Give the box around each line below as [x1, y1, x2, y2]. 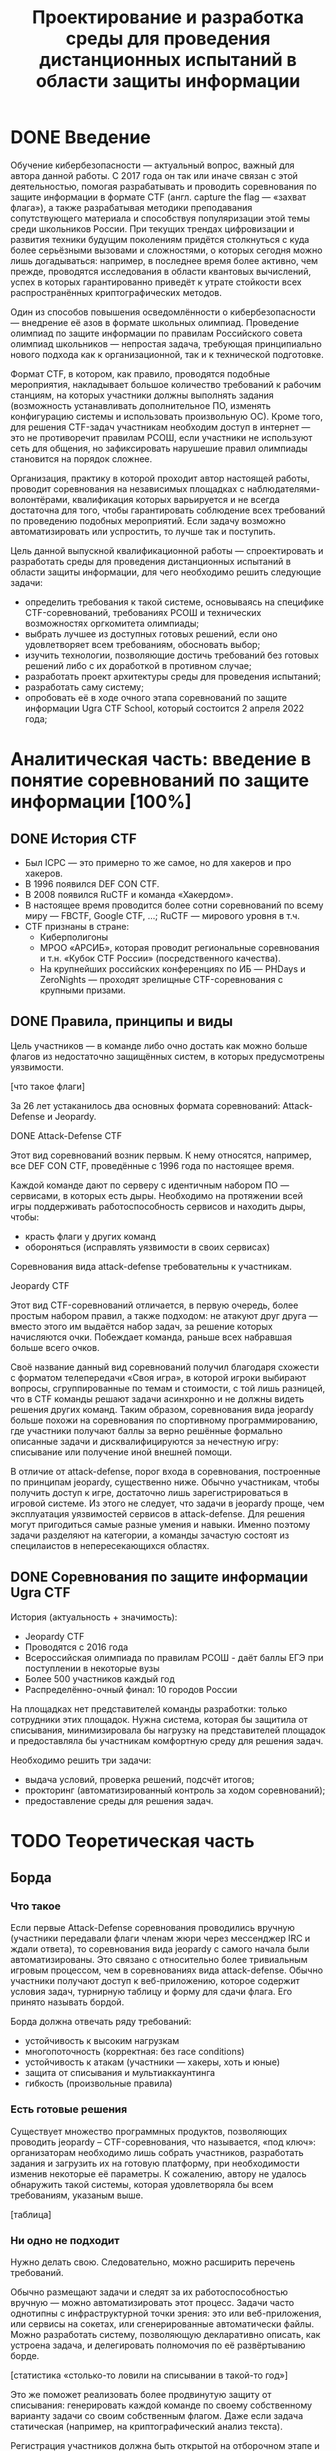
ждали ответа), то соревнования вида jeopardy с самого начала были [10, 1943, 310, 1955]
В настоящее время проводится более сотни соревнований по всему [24, 899, 324, 911]
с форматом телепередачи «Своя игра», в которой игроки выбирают [10, 1371, 307, 1383]
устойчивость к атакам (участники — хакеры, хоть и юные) [24, 2056, 281, 2068]
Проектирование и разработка [31, 6, 305, 29]
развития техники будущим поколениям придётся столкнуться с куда [10, 233, 310, 245]
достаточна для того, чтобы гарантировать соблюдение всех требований [10, 504, 326, 516]
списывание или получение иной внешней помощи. [10, 1446, 233, 1458]
